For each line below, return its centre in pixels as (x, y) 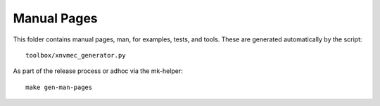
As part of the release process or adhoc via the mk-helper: (98, 71)
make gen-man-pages (59, 87)
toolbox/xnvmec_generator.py (76, 55)
